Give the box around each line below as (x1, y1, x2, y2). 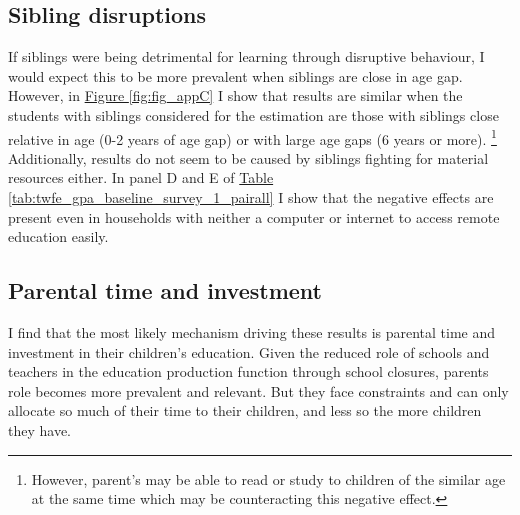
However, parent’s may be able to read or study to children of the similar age (31, 468, 506, 489)
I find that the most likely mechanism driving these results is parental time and (8, 322, 496, 342)
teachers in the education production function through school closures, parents (8, 361, 489, 382)
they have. (8, 419, 71, 440)
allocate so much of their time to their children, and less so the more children (8, 400, 482, 421)
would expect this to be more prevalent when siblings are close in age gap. (8, 65, 463, 86)
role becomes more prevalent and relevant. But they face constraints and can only (8, 380, 509, 401)
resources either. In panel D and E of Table (8, 167, 274, 188)
